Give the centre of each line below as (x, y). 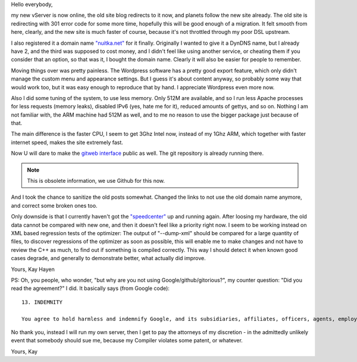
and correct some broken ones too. (54, 205)
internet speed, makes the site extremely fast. (67, 142)
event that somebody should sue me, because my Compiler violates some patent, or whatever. (127, 341)
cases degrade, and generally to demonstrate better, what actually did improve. (109, 258)
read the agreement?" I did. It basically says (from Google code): (90, 288)
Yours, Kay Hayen (33, 269)
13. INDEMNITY (42, 302)
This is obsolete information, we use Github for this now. (96, 181)
